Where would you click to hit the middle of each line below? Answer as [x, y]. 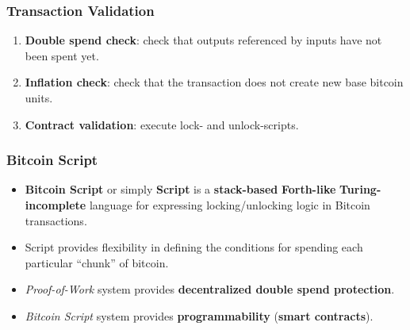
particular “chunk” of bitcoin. [97, 262]
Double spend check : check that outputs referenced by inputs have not [203, 40]
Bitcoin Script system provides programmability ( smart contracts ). [199, 315]
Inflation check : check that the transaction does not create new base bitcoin [214, 82]
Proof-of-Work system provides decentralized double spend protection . [210, 289]
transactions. [56, 220]
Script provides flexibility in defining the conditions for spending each [194, 247]
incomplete [56, 205]
